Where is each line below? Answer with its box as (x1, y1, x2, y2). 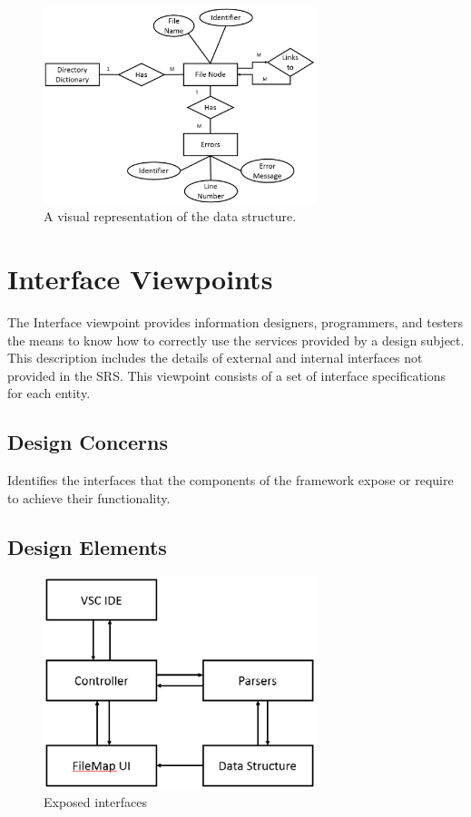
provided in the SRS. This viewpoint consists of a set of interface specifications (7, 365, 446, 384)
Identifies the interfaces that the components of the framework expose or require (7, 471, 454, 490)
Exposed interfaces (44, 793, 147, 812)
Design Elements (7, 532, 167, 560)
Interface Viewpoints (7, 260, 273, 297)
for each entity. (7, 384, 91, 403)
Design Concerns (7, 428, 169, 456)
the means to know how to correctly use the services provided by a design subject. (7, 330, 465, 349)
